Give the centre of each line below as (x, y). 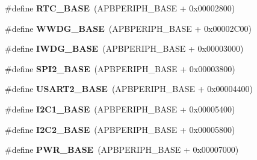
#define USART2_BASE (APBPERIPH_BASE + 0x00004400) (129, 89)
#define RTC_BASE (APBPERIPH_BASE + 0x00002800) (120, 8)
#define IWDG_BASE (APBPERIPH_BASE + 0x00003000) (124, 48)
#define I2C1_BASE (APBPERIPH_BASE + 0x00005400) (120, 109)
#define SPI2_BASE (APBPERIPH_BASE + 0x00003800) (120, 68)
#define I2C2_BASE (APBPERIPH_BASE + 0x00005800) (120, 129)
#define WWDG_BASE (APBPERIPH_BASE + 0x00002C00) (128, 28)
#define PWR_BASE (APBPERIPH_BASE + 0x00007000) (122, 149)
